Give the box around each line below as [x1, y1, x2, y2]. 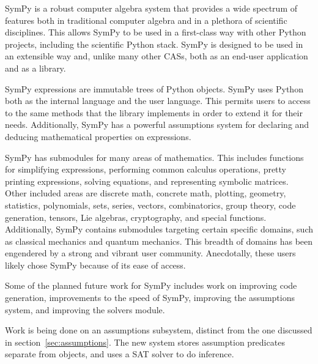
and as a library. [5, 61, 66, 74]
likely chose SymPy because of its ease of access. [5, 258, 186, 271]
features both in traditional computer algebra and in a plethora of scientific [5, 13, 287, 26]
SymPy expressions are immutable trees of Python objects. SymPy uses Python [5, 82, 303, 95]
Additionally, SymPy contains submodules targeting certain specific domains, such [5, 223, 313, 236]
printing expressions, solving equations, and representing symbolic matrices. [5, 174, 289, 187]
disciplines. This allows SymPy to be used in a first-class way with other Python [5, 26, 306, 39]
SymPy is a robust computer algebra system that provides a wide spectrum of [5, 2, 298, 14]
